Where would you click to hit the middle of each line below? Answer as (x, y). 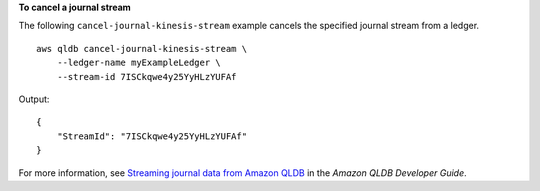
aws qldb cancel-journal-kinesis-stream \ (142, 48)
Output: (34, 99)
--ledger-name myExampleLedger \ (139, 63)
